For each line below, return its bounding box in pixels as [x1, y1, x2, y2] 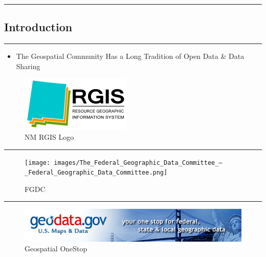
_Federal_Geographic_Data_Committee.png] [25, 169, 168, 177]
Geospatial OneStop [25, 243, 87, 254]
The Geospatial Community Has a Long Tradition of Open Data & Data [16, 51, 245, 61]
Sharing [16, 60, 40, 71]
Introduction [4, 19, 73, 35]
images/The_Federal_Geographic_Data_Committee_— [54, 159, 223, 166]
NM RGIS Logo [25, 131, 74, 142]
